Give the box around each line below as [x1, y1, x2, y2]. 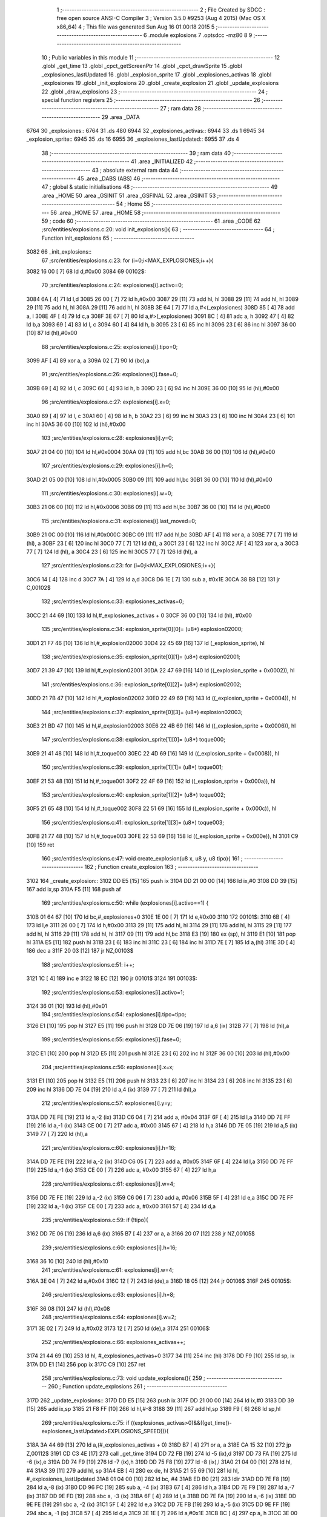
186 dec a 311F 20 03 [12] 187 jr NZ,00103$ [26, 947, 134, 954]
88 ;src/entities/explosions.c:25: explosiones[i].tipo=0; [41, 343, 178, 350]
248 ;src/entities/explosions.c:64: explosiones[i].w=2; [41, 1314, 177, 1321]
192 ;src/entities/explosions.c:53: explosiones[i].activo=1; [41, 988, 185, 996]
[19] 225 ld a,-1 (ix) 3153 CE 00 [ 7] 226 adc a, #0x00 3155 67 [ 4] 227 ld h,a [26, 1166, 216, 1174]
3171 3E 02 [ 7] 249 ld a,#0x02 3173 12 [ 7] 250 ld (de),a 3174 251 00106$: [26, 1325, 211, 1332]
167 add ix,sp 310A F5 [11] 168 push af [26, 886, 121, 893]
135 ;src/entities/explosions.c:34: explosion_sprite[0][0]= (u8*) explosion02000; [41, 626, 243, 633]
